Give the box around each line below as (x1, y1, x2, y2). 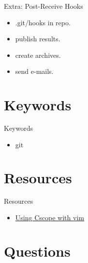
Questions (4, 241, 71, 261)
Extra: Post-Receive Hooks (4, 1, 83, 11)
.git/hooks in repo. (15, 17, 71, 27)
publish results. (15, 34, 60, 44)
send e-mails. (15, 66, 54, 76)
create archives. (15, 50, 61, 60)
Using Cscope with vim (15, 212, 84, 222)
